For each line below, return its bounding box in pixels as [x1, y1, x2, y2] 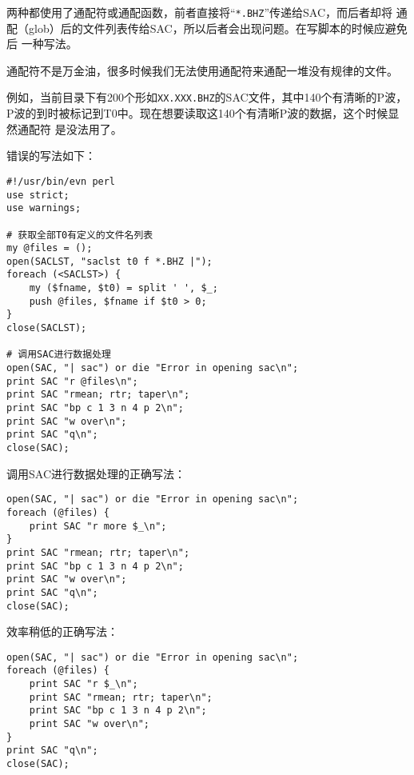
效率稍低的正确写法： [6, 623, 118, 640]
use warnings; [6, 202, 82, 214]
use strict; [6, 189, 70, 201]
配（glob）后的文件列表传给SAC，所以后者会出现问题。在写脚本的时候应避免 [6, 19, 408, 36]
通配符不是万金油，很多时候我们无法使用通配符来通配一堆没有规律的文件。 [6, 62, 398, 78]
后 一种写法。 [6, 35, 78, 52]
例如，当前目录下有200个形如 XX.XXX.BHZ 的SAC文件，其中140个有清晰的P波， [6, 89, 408, 106]
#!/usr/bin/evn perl [6, 175, 116, 187]
